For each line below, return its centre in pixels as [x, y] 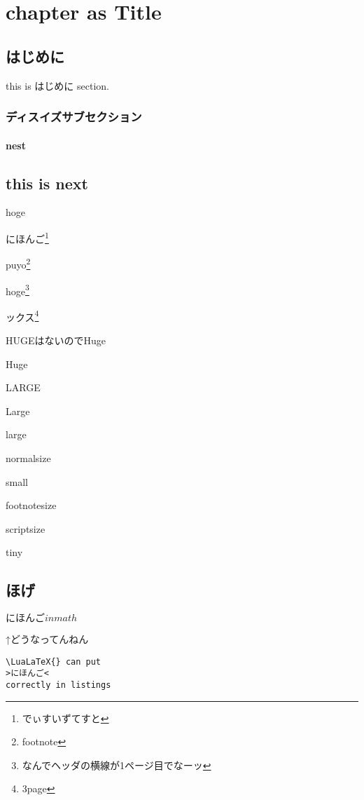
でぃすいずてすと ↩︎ [65, 718]
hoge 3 [17, 290]
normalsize [28, 457]
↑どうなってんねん [47, 639]
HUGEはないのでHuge [56, 340]
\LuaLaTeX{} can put [54, 662]
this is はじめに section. [57, 85]
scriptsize [26, 528]
